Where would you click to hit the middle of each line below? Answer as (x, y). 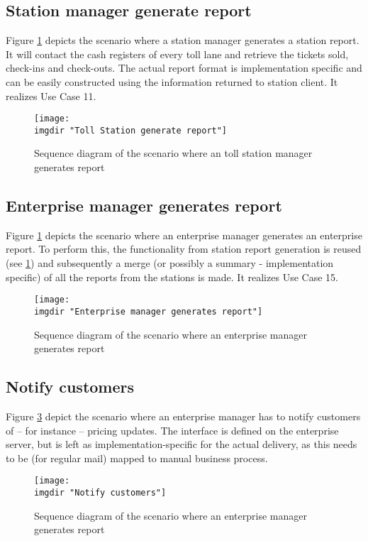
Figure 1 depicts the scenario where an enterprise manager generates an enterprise (184, 235)
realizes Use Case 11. (51, 95)
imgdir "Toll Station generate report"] (131, 130)
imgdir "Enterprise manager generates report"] (149, 311)
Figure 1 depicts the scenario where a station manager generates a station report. (183, 40)
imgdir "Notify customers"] (100, 492)
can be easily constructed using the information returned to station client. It (172, 81)
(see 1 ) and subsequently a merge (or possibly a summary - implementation (170, 263)
